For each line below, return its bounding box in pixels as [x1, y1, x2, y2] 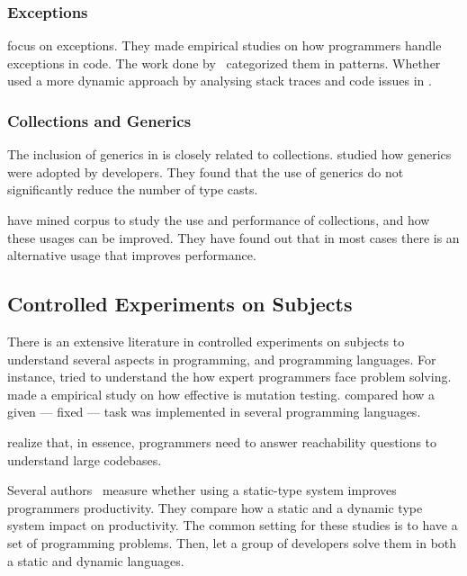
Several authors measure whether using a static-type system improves [7, 481, 397, 499]
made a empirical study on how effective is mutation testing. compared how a [7, 384, 436, 403]
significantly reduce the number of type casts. [7, 180, 258, 199]
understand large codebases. [7, 450, 162, 469]
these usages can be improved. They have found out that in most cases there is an [7, 228, 460, 247]
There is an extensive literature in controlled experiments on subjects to [7, 331, 405, 350]
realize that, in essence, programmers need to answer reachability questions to [7, 432, 437, 451]
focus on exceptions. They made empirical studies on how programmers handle [7, 36, 442, 55]
